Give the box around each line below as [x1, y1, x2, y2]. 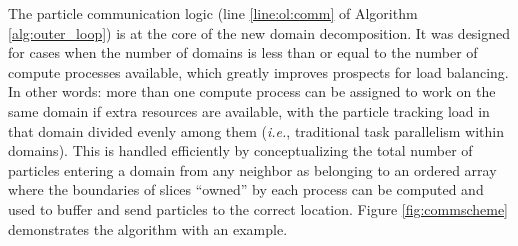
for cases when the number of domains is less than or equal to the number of [8, 42, 478, 63]
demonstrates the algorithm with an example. [8, 218, 288, 239]
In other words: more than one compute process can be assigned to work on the [8, 81, 496, 102]
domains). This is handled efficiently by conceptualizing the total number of [8, 140, 473, 161]
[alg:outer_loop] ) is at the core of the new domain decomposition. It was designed [8, 22, 511, 43]
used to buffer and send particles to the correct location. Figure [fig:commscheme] [8, 198, 508, 219]
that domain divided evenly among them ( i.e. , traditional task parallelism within [8, 120, 505, 141]
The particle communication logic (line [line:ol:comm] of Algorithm [8, 3, 418, 23]
